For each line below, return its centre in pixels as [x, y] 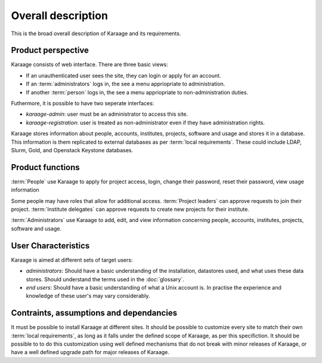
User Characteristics [50, 246]
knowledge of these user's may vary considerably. [88, 296]
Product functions [45, 167]
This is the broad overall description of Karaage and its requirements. [96, 33]
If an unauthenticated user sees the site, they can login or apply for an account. [123, 75]
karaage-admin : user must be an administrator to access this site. [107, 114]
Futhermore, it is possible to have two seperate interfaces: [83, 103]
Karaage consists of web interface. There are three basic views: [89, 64]
